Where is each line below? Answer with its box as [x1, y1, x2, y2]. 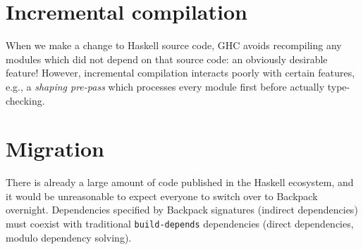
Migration [6, 134, 104, 163]
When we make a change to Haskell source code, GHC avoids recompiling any [6, 38, 342, 53]
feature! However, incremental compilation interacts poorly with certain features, [6, 65, 355, 80]
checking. [6, 93, 45, 107]
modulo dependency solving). [6, 230, 132, 244]
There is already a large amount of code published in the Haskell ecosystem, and [6, 175, 354, 190]
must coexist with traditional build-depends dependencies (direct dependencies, [6, 216, 354, 230]
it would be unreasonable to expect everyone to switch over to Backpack [6, 188, 318, 203]
